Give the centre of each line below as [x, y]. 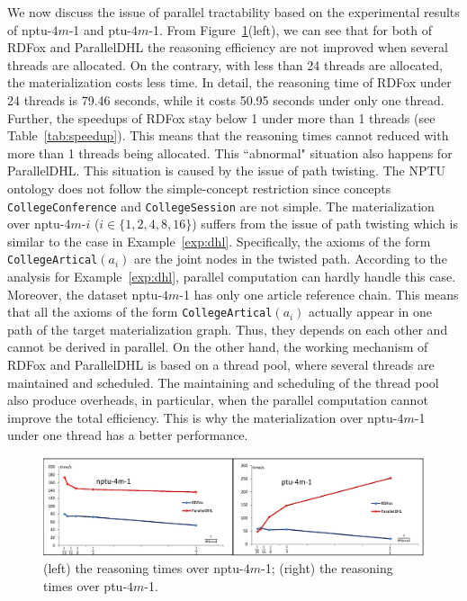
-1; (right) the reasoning [327, 568]
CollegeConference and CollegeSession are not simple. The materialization [221, 206]
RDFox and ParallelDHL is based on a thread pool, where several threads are [221, 365]
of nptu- [30, 29]
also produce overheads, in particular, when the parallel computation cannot [218, 400]
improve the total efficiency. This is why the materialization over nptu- [202, 417]
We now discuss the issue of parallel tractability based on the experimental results [233, 12]
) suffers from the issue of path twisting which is [325, 224]
